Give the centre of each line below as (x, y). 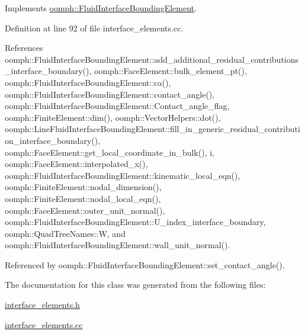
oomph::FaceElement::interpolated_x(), (76, 164)
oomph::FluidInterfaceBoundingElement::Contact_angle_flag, (117, 106)
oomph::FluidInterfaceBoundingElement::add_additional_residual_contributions (152, 59)
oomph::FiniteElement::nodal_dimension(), (83, 187)
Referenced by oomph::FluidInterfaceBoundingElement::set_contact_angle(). (145, 264)
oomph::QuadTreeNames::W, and (65, 233)
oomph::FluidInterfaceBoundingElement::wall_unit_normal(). (118, 245)
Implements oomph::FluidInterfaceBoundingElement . (101, 8)
